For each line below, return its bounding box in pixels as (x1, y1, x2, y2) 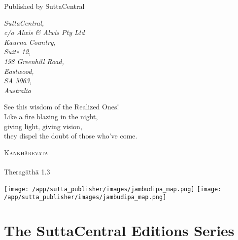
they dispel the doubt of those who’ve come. (4, 131, 137, 141)
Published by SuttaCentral (4, 1, 85, 11)
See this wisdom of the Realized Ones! (4, 102, 119, 112)
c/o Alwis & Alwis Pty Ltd (4, 27, 85, 37)
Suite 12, (4, 46, 31, 57)
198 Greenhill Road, (4, 56, 64, 66)
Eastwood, (4, 66, 34, 76)
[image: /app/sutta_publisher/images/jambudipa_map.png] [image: (4, 185, 222, 193)
